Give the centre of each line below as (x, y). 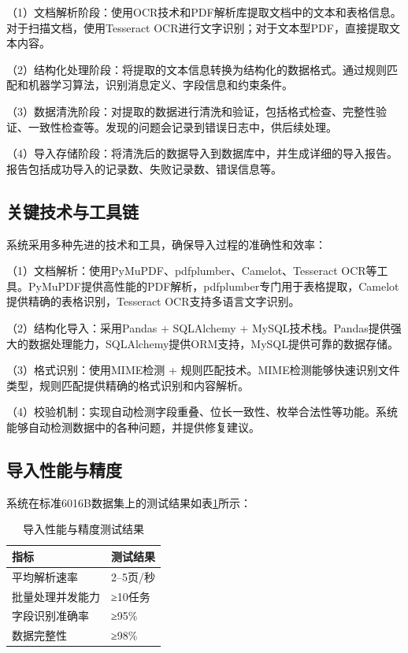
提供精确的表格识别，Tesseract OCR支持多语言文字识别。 (153, 301)
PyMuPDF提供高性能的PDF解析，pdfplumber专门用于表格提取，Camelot (213, 286)
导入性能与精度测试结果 (83, 529)
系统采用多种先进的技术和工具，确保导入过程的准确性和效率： (166, 244)
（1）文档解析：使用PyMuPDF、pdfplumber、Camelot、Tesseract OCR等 (192, 271)
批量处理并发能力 (56, 596)
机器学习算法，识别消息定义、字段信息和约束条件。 (160, 85)
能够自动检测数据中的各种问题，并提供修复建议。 (133, 427)
